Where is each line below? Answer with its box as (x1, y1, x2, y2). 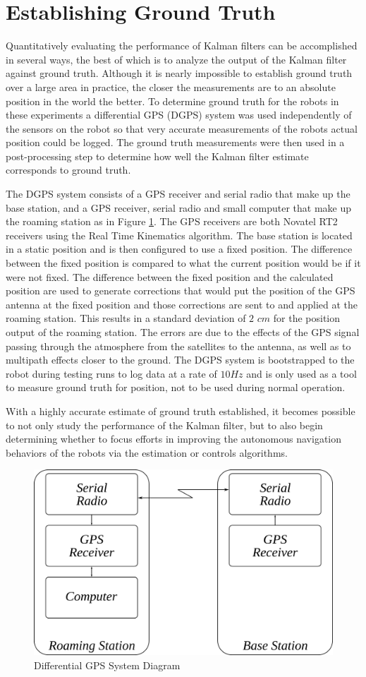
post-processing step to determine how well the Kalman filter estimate (6, 148, 309, 163)
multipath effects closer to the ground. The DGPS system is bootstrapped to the (6, 352, 355, 367)
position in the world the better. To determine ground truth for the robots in (6, 93, 339, 108)
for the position (273, 311, 341, 325)
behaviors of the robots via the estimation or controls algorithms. (6, 445, 288, 460)
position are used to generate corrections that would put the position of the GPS (6, 283, 355, 298)
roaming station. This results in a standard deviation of (6, 311, 246, 325)
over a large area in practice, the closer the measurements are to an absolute (6, 79, 336, 94)
